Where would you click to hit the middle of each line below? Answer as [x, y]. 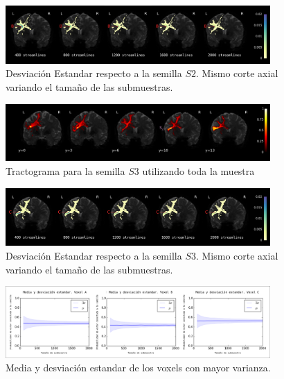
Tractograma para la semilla [65, 170]
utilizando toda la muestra [198, 170]
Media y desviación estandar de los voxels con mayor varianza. [138, 368]
